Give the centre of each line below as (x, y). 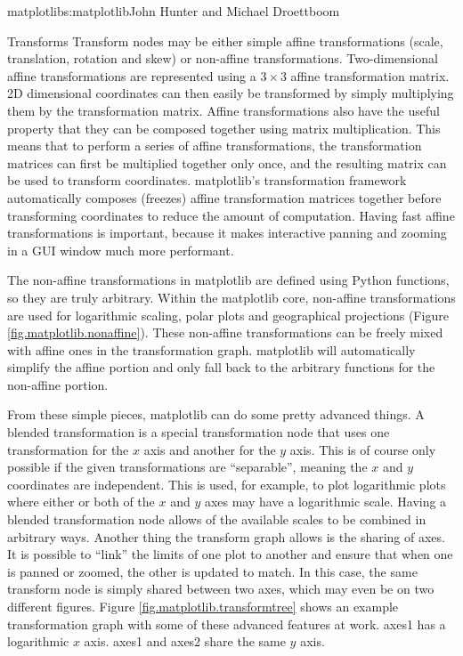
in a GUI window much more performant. (121, 250)
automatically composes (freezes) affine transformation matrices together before (224, 197)
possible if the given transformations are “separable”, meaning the (187, 467)
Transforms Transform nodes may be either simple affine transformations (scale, (225, 40)
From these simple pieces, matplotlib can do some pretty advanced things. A (216, 414)
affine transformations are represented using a (132, 75)
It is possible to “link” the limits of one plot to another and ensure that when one (230, 554)
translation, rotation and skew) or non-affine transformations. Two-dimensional (223, 58)
